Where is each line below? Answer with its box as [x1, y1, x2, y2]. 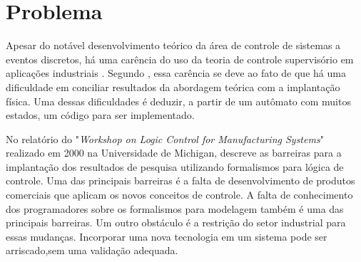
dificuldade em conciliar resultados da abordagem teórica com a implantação [6, 79, 340, 94]
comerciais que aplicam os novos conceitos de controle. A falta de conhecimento [6, 187, 353, 202]
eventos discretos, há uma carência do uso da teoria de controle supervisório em [6, 51, 354, 66]
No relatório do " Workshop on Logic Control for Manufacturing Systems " [6, 131, 324, 146]
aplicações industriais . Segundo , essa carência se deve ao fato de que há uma [6, 65, 346, 80]
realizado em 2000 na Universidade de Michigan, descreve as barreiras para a [6, 145, 342, 160]
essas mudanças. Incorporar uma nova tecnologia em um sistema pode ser [6, 229, 327, 243]
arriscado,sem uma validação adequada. [6, 243, 178, 258]
